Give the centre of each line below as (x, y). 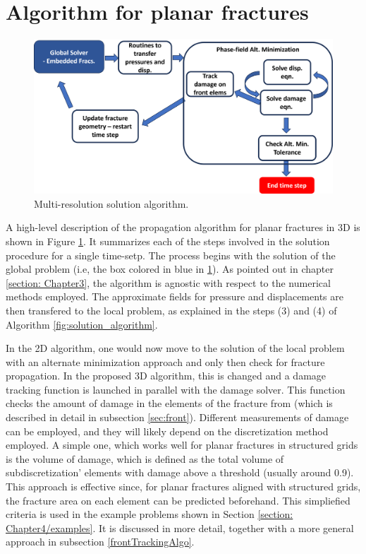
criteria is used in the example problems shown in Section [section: (150, 514)
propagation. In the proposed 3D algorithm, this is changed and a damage (166, 376)
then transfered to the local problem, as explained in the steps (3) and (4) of (171, 310)
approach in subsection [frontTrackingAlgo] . (100, 542)
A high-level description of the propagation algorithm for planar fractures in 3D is (183, 227)
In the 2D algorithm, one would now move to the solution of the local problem (175, 348)
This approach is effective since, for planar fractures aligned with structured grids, (183, 487)
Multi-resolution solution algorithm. (111, 203)
